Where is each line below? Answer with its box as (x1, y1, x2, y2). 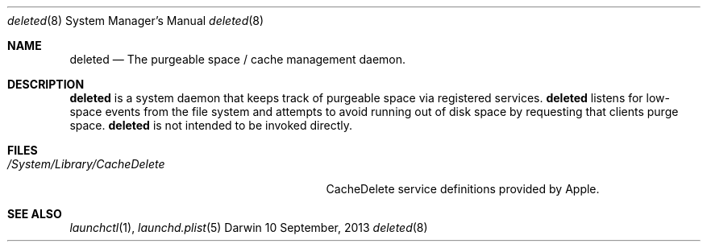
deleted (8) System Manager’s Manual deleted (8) (7, 14, 264, 27)
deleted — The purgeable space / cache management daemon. (69, 52, 406, 66)
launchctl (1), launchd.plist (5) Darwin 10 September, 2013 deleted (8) (69, 221, 428, 234)
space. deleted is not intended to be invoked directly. (69, 118, 352, 132)
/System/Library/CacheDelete (7, 157, 165, 171)
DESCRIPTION (7, 77, 85, 91)
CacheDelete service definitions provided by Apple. (326, 182, 600, 196)
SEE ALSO (7, 207, 62, 221)
